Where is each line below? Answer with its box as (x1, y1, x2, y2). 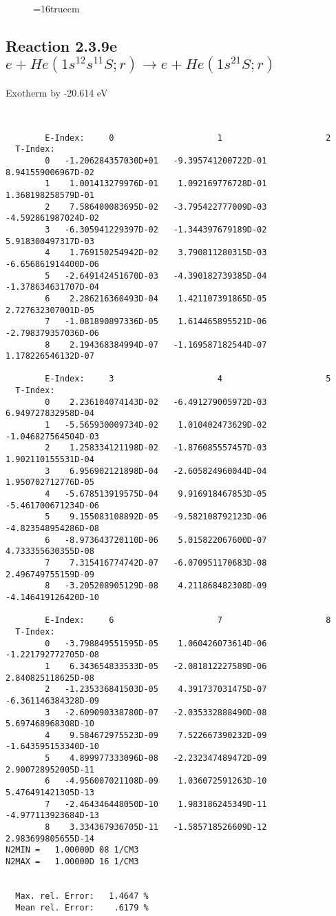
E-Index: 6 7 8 (45, 615, 331, 626)
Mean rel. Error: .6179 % (15, 902, 149, 913)
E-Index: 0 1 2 (45, 132, 331, 143)
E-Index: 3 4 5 (45, 374, 331, 384)
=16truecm (33, 1, 80, 15)
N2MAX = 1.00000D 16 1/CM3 (6, 857, 139, 867)
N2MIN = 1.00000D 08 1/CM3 (6, 845, 139, 855)
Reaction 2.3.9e (6, 34, 117, 56)
